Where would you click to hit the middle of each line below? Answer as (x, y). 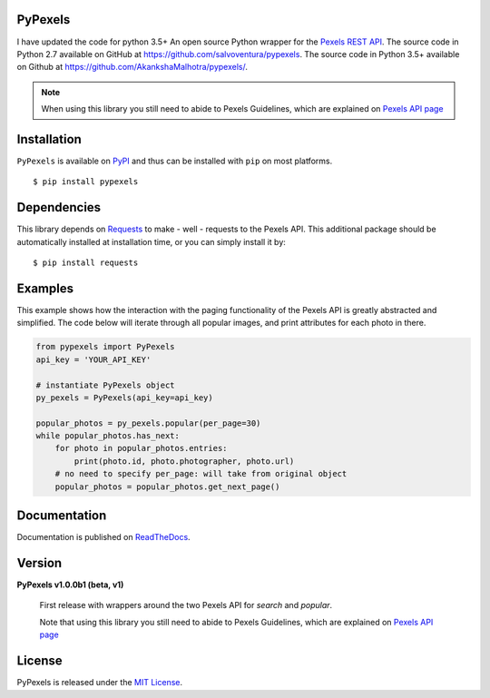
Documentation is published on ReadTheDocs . (103, 537)
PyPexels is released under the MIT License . (100, 683)
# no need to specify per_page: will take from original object (201, 474)
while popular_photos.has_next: (108, 436)
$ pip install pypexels (86, 182)
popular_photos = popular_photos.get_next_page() (167, 487)
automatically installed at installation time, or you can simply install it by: (151, 241)
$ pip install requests (86, 263)
